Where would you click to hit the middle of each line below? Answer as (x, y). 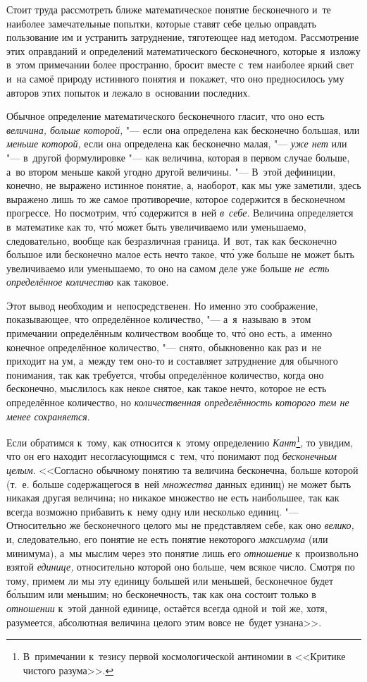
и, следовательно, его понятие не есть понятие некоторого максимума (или (167, 539)
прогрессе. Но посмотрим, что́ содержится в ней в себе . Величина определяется (180, 213)
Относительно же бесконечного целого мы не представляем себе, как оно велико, (180, 525)
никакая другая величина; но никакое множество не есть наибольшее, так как (173, 498)
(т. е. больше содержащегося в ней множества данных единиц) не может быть (179, 483)
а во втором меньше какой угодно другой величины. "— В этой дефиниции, (171, 171)
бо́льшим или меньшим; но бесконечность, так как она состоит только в (161, 594)
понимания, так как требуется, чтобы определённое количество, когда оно (165, 374)
